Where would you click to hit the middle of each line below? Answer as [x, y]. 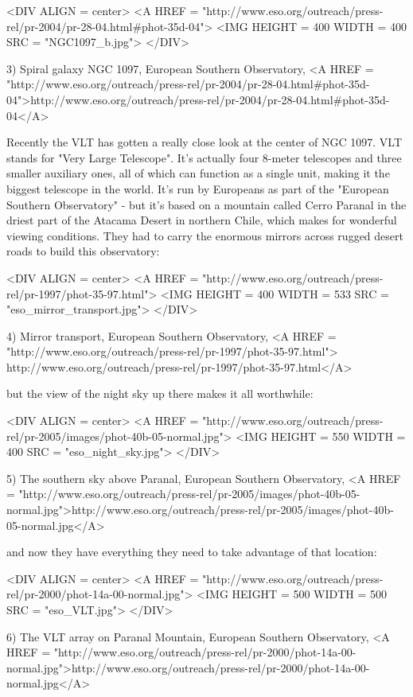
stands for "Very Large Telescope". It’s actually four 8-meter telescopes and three [204, 157]
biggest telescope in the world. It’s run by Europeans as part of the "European [198, 188]
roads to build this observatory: [83, 251]
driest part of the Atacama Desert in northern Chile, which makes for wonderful [202, 220]
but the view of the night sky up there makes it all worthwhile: [160, 393]
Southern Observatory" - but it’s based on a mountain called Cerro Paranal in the [206, 204]
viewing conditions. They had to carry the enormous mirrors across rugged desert [205, 235]
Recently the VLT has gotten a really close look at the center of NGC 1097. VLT [205, 142]
